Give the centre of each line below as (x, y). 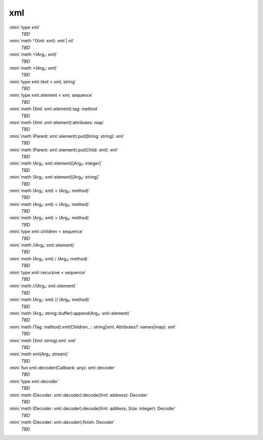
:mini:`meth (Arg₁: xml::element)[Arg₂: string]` (54, 177)
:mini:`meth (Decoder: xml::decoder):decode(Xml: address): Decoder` (79, 395)
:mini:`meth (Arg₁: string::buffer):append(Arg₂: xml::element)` (70, 313)
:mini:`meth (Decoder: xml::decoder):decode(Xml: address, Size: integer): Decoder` (93, 408)
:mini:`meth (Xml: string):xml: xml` (43, 340)
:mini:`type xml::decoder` (34, 381)
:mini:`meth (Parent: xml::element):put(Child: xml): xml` (64, 150)
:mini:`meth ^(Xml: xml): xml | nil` (42, 41)
